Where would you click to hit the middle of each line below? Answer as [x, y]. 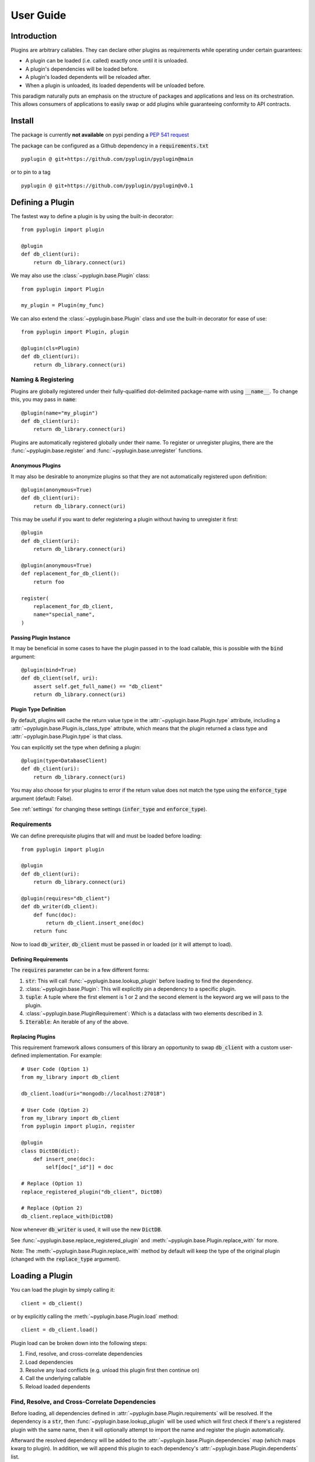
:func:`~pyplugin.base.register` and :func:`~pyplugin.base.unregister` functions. [107, 451]
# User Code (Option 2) [55, 1110]
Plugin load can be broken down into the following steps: [79, 1343]
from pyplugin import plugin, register [78, 1126]
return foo [49, 582]
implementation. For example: [66, 1056]
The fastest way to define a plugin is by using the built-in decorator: [92, 216]
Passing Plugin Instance [41, 637]
